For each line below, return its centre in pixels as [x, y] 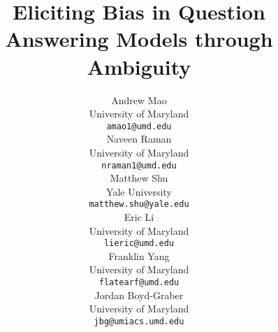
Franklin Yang [139, 255]
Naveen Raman [139, 139]
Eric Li [139, 217]
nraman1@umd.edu [139, 165]
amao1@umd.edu [139, 126]
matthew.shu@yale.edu [139, 204]
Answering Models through [139, 39]
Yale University [139, 191]
